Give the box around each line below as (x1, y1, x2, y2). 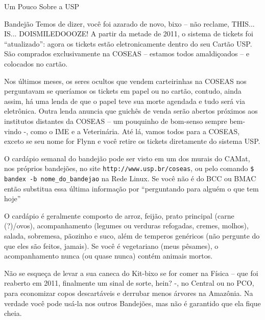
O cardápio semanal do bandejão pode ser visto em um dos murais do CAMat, (4, 153, 250, 163)
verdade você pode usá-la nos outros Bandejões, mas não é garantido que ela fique (4, 297, 261, 308)
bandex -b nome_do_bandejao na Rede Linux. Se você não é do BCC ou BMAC (4, 173, 256, 183)
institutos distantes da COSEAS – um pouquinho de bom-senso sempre (4, 115, 227, 126)
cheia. (4, 308, 22, 318)
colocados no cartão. (4, 58, 68, 69)
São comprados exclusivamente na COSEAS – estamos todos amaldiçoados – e (4, 48, 250, 59)
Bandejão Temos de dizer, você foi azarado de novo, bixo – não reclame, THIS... (4, 18, 255, 29)
